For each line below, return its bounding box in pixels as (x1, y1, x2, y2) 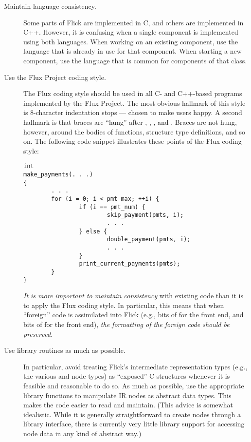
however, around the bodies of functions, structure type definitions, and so (23, 126, 245, 136)
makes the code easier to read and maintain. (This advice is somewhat (23, 400, 233, 410)
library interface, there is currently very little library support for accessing (23, 419, 245, 429)
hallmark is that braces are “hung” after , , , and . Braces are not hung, (23, 116, 237, 127)
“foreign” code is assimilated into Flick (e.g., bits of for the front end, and (23, 309, 244, 320)
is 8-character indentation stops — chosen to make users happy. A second (23, 107, 242, 117)
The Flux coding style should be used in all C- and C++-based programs (23, 88, 242, 98)
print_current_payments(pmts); (79, 260, 180, 268)
